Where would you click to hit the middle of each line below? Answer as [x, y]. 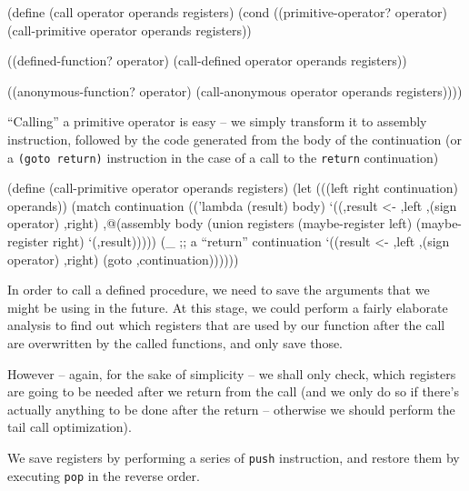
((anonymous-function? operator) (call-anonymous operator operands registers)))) [235, 90]
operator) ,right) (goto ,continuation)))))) [123, 259]
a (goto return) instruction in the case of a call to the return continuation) [223, 157]
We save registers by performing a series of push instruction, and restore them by [234, 457]
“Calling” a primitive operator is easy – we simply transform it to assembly [217, 121]
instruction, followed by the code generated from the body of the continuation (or [234, 139]
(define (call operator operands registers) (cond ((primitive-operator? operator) [228, 12]
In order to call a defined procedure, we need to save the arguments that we [219, 290]
